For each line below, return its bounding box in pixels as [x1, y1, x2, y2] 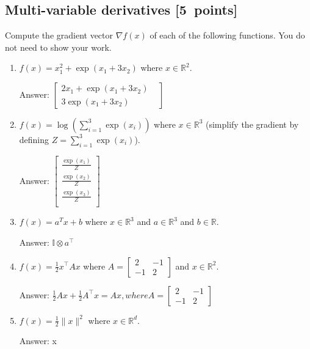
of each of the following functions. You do [150, 29, 305, 42]
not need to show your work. [5, 40, 112, 53]
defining [19, 133, 49, 145]
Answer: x [19, 334, 57, 347]
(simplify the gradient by [205, 117, 299, 130]
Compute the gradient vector [5, 29, 114, 42]
